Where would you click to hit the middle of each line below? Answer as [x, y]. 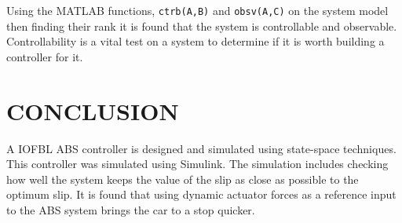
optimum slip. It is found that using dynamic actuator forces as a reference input [201, 194]
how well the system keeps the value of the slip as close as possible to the [183, 179]
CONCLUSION [93, 110]
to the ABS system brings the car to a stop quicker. [131, 209]
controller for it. [45, 56]
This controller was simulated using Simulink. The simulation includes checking [197, 164]
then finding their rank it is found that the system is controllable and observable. [202, 26]
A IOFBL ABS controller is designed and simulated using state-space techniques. [201, 148]
